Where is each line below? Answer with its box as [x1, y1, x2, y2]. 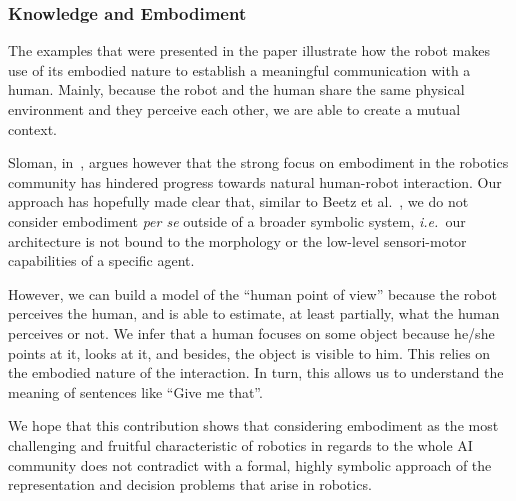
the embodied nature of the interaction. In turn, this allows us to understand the [8, 362, 504, 383]
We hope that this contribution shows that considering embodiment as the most [8, 415, 499, 436]
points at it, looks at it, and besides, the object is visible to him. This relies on [8, 342, 491, 363]
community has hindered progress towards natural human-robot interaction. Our [8, 171, 502, 192]
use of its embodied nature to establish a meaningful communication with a [8, 59, 471, 80]
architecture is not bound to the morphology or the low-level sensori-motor [8, 230, 467, 251]
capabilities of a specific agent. [8, 250, 195, 271]
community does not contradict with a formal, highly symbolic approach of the [8, 454, 492, 475]
